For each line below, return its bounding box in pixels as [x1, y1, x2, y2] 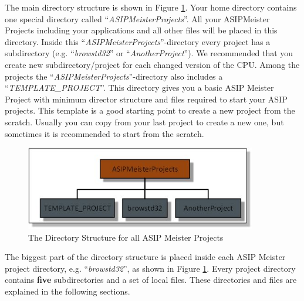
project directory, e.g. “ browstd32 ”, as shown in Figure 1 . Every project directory [5, 262, 296, 274]
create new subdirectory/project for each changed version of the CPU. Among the [5, 58, 300, 70]
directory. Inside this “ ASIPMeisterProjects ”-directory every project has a [5, 35, 271, 47]
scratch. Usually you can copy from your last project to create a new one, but [5, 115, 284, 128]
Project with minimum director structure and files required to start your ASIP [5, 93, 288, 105]
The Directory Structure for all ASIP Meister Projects [28, 231, 224, 243]
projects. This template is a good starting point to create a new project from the [5, 104, 295, 117]
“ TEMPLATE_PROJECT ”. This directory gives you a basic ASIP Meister [5, 81, 274, 94]
